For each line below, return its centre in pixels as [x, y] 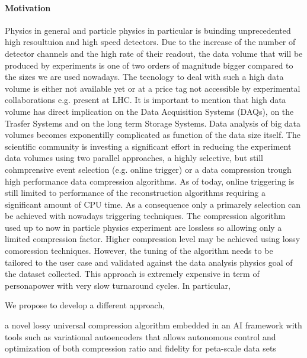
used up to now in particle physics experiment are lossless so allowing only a [143, 227]
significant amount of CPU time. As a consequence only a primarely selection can [153, 204]
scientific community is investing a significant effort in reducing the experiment [148, 146]
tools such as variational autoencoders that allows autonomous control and [140, 336]
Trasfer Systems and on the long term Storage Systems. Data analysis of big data [153, 123]
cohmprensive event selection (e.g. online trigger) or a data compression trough [148, 169]
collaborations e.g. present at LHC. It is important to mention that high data [145, 100]
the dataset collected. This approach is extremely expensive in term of [132, 274]
